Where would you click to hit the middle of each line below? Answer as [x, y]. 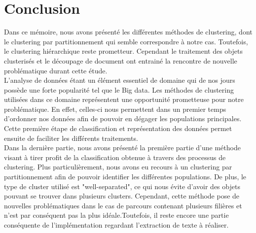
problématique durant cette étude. [56, 70]
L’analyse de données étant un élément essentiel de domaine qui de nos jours [120, 80]
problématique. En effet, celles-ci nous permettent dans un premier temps [115, 109]
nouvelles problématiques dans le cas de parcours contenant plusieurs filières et [123, 205]
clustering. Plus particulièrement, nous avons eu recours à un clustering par [118, 167]
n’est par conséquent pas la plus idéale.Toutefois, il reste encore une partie [116, 215]
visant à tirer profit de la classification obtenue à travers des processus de [115, 157]
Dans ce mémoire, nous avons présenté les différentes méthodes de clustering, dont [128, 32]
